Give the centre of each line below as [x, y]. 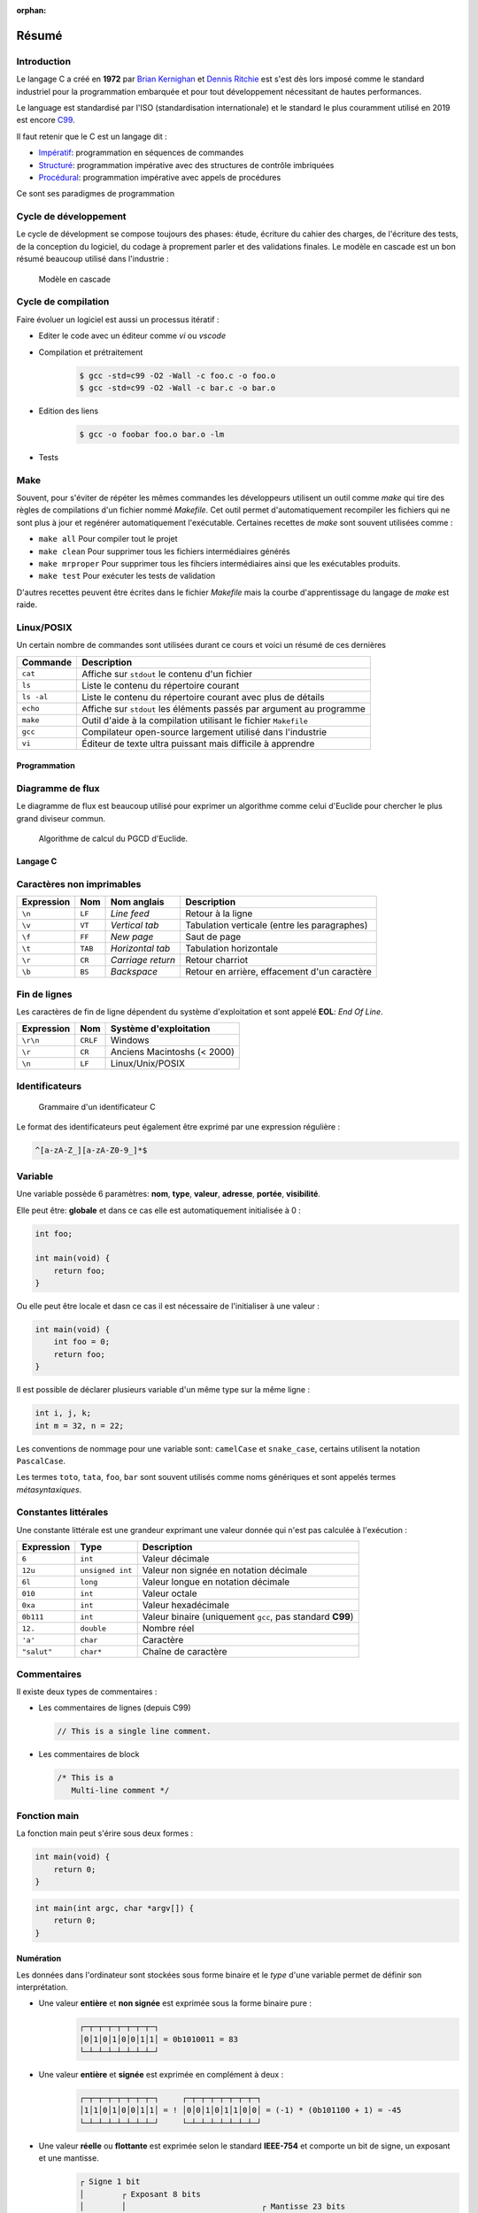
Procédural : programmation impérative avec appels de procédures [160, 177]
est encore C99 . [46, 120]
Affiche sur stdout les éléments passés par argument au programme [224, 708]
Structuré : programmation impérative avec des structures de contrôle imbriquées [186, 165]
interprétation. [42, 1986]
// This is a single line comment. [134, 1731]
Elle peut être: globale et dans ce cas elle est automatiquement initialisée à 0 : [158, 1210]
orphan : [31, 10]
